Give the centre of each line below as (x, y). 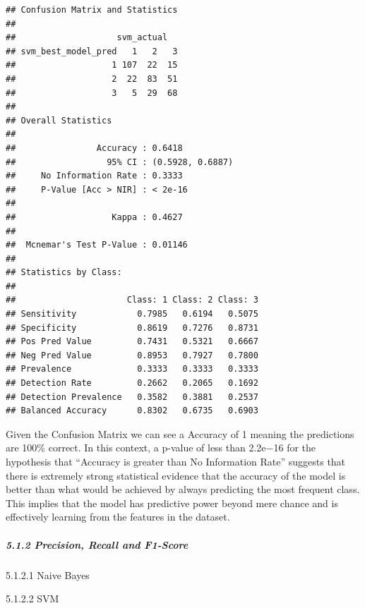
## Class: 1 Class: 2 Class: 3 (132, 300)
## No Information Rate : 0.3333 (94, 176)
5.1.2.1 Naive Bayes (48, 574)
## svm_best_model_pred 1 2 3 (92, 51)
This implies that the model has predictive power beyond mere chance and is (172, 503)
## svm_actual (87, 38)
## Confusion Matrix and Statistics (92, 10)
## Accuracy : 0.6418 (94, 148)
